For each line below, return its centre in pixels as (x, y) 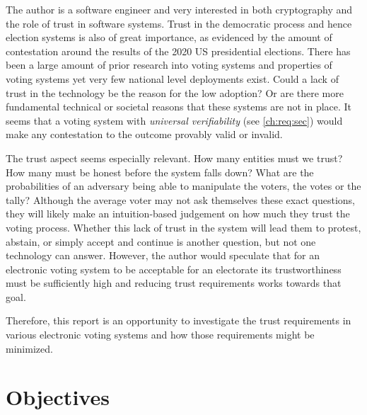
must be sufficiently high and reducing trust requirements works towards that (174, 283)
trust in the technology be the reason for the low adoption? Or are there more (175, 92)
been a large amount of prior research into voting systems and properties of (169, 65)
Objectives (58, 397)
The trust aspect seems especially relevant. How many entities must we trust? (174, 158)
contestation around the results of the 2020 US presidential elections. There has (178, 51)
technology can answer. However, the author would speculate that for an (163, 255)
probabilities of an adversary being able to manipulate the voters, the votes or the (183, 186)
